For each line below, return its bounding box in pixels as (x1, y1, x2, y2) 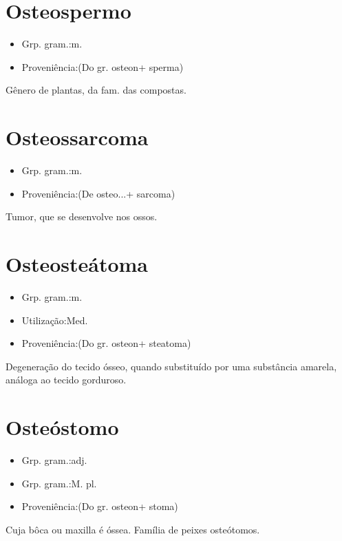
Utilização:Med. (21, 312, 88, 327)
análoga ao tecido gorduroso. (6, 372, 127, 387)
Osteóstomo (6, 413, 119, 441)
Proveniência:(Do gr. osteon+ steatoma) (21, 336, 191, 350)
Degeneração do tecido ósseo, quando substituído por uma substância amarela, (6, 359, 337, 373)
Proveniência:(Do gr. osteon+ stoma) (21, 499, 178, 513)
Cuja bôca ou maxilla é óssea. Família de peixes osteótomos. (6, 522, 260, 536)
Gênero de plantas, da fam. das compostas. (6, 83, 186, 97)
